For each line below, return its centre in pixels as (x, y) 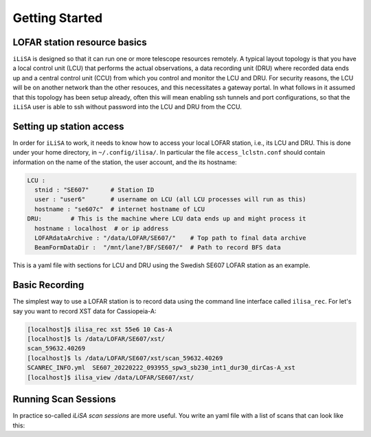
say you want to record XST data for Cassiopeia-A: (85, 311)
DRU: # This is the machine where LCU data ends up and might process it (167, 219)
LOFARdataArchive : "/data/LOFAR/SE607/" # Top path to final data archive (170, 238)
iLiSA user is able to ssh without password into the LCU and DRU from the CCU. (127, 107)
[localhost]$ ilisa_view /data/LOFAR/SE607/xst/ (111, 377)
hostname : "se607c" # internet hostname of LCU (120, 209)
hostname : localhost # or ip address (102, 228)
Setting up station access (68, 126)
